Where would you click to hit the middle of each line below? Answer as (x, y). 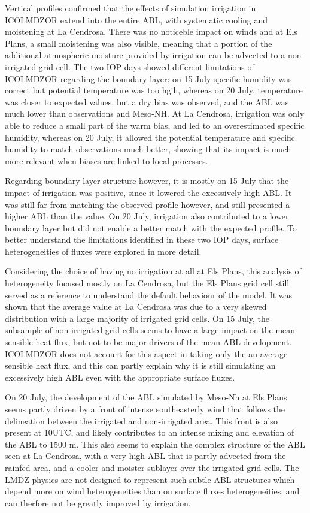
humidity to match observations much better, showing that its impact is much (148, 149)
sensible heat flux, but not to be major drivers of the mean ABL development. (148, 342)
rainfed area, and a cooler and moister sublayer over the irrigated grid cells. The (152, 467)
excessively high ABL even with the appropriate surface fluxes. (120, 377)
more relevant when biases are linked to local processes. (107, 160)
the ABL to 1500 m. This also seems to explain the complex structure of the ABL (155, 444)
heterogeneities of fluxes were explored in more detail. (103, 251)
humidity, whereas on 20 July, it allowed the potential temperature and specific (150, 137)
